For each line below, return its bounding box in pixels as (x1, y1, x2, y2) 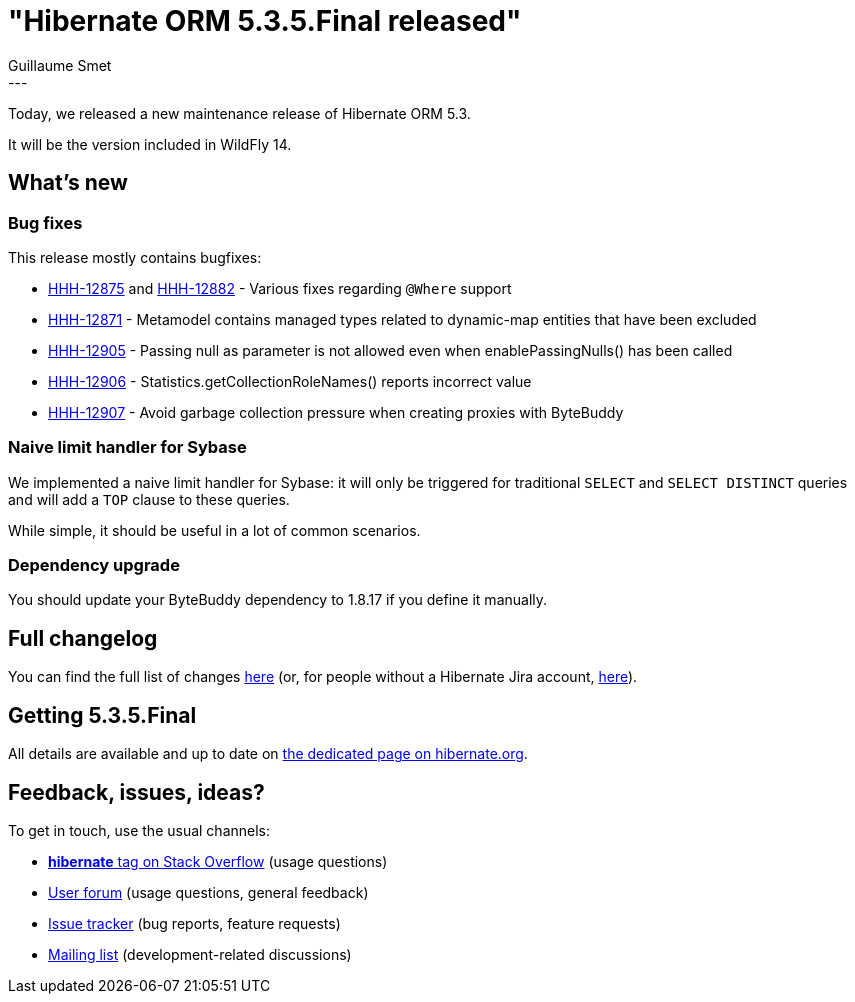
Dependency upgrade (8, 555, 180, 576)
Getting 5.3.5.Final (8, 702, 197, 728)
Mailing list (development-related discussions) (48, 946, 352, 963)
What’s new (8, 170, 128, 196)
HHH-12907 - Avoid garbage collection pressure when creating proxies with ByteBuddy (48, 403, 624, 421)
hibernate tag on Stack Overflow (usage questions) (48, 853, 388, 870)
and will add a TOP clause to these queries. (8, 490, 290, 508)
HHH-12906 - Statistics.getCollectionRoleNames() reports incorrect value (48, 372, 532, 390)
